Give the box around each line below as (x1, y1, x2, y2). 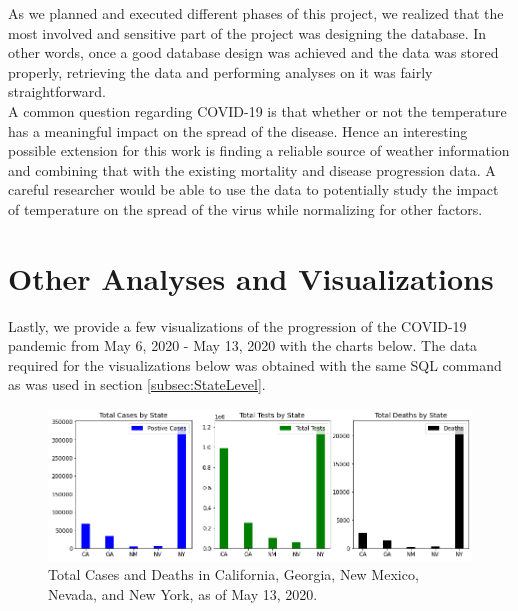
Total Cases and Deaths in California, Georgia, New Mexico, (48, 564, 419, 585)
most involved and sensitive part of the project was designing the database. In (8, 22, 487, 43)
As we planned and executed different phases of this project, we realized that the (8, 3, 504, 23)
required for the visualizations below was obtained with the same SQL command (8, 354, 502, 375)
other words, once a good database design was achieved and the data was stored (8, 42, 499, 63)
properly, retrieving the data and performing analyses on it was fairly (8, 61, 433, 82)
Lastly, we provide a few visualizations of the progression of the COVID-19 (8, 315, 467, 336)
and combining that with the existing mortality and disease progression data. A (8, 159, 496, 180)
